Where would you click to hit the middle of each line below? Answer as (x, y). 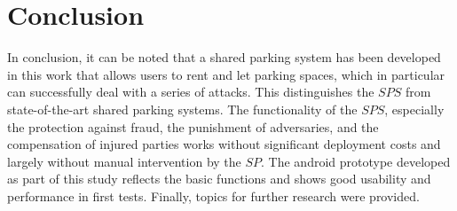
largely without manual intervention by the (124, 161)
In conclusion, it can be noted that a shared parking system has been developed (224, 57)
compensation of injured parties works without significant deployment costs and (224, 144)
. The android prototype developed (356, 161)
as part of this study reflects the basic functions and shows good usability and (219, 179)
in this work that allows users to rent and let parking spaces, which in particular (226, 74)
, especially (414, 109)
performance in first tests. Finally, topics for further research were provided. (213, 195)
